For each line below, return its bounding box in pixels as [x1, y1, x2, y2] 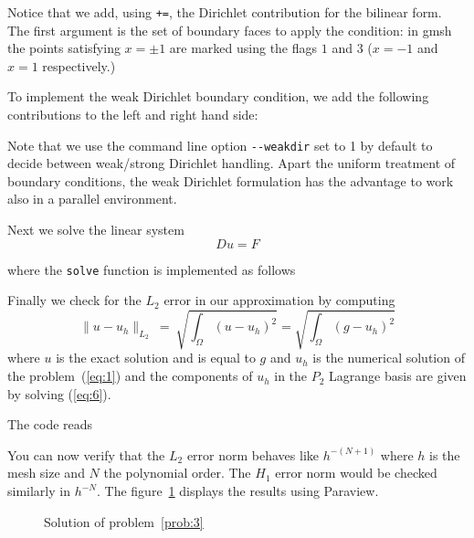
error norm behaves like [186, 445, 320, 464]
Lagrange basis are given [329, 366, 467, 385]
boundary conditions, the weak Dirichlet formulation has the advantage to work [7, 171, 454, 190]
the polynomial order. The [103, 463, 251, 482]
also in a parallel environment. [7, 189, 177, 208]
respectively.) [42, 56, 116, 75]
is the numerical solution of [312, 348, 465, 367]
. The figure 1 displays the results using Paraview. [97, 481, 379, 501]
